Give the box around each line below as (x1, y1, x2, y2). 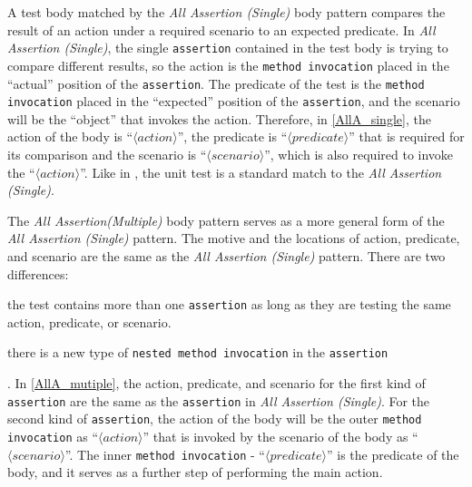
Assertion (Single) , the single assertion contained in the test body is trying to (7, 38, 448, 57)
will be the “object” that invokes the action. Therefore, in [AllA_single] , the (7, 109, 431, 128)
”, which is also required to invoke (264, 145, 454, 163)
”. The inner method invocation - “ (64, 444, 265, 463)
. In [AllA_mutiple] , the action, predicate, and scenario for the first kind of (7, 374, 426, 393)
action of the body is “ (7, 127, 133, 146)
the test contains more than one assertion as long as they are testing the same (7, 295, 451, 314)
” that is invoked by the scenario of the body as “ (143, 426, 418, 445)
